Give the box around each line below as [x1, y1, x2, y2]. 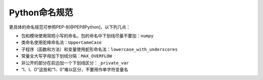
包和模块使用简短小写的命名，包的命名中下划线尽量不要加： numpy [21, 33, 154, 39]
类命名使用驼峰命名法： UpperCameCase [21, 40, 102, 45]
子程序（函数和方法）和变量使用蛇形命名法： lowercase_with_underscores [21, 46, 178, 52]
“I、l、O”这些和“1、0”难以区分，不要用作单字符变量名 [21, 67, 129, 72]
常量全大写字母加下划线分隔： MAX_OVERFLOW [21, 53, 112, 59]
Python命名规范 [9, 7, 73, 18]
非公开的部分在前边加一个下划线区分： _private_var [21, 60, 129, 66]
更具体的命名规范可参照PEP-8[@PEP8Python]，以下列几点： [9, 24, 131, 30]
